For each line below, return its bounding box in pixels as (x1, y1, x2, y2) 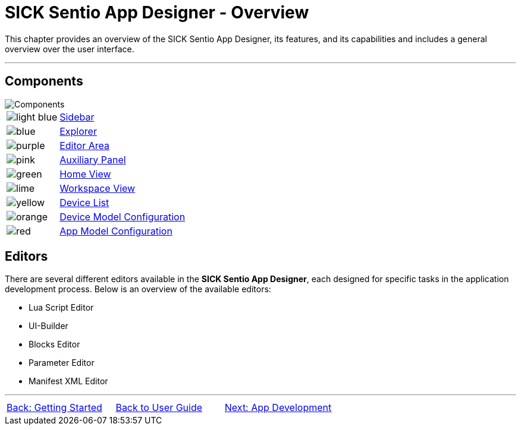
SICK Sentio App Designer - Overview (5, 2, 309, 23)
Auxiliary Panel (59, 153, 126, 166)
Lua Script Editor (29, 302, 94, 313)
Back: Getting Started (7, 401, 102, 414)
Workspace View (59, 182, 136, 194)
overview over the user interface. (5, 43, 134, 54)
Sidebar (59, 110, 95, 123)
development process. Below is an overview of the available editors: (5, 284, 271, 295)
